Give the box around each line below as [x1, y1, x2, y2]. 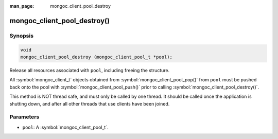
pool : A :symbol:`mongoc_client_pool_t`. [22, 124, 109, 130]
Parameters [9, 113, 40, 120]
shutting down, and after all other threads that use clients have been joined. [9, 100, 170, 107]
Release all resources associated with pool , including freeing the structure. [9, 67, 170, 73]
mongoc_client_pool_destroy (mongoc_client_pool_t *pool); [20, 54, 172, 60]
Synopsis [9, 32, 33, 39]
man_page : [9, 3, 34, 9]
